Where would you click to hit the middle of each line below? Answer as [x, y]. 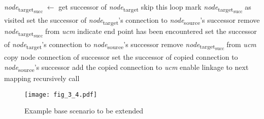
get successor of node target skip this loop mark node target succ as [155, 8]
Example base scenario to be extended [84, 111]
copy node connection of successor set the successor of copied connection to [121, 57]
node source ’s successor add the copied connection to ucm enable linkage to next [126, 67]
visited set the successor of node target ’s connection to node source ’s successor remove [132, 20]
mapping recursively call [42, 78]
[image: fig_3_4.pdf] [61, 94]
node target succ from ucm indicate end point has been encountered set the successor [130, 32]
